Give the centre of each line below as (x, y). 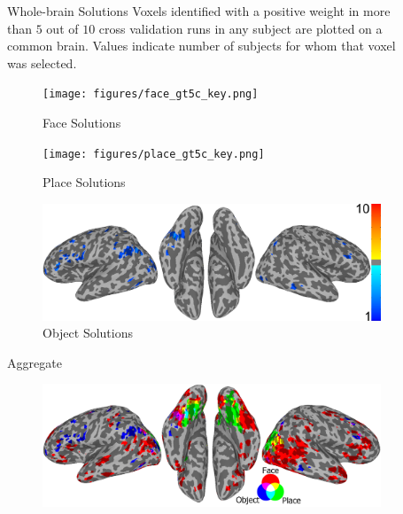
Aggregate (35, 362)
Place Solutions (84, 182)
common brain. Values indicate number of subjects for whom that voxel (201, 46)
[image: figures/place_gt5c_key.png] (154, 154)
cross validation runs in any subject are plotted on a (240, 28)
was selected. (42, 62)
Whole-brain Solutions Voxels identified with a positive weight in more (199, 11)
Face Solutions (82, 123)
